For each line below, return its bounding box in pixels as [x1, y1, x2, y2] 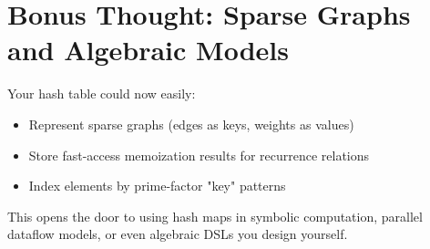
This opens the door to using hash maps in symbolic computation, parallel [7, 206, 423, 225]
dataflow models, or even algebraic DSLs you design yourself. [7, 224, 348, 244]
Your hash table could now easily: [7, 84, 196, 103]
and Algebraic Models [7, 31, 289, 68]
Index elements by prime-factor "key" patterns [28, 176, 286, 195]
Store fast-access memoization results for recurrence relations [28, 145, 370, 164]
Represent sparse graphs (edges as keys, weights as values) [28, 114, 354, 133]
